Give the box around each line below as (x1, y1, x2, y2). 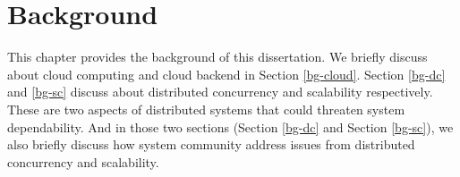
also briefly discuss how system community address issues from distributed (7, 135, 415, 154)
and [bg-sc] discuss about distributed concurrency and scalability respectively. (7, 82, 433, 101)
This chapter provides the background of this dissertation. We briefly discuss (7, 47, 428, 66)
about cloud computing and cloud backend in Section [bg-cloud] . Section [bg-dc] (7, 64, 446, 83)
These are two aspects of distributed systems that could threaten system (7, 99, 405, 118)
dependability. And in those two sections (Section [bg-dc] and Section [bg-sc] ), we (7, 117, 454, 136)
